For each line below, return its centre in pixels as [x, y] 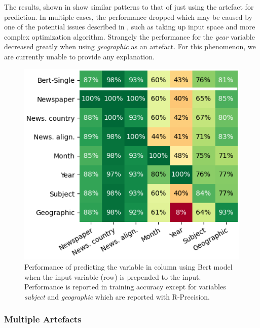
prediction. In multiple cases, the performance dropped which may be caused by [128, 17]
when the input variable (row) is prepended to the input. [113, 276]
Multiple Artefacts [43, 319]
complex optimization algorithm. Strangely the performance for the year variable [129, 36]
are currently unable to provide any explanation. [79, 56]
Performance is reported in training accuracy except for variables [125, 287]
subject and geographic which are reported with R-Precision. [117, 296]
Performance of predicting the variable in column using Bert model [128, 266]
